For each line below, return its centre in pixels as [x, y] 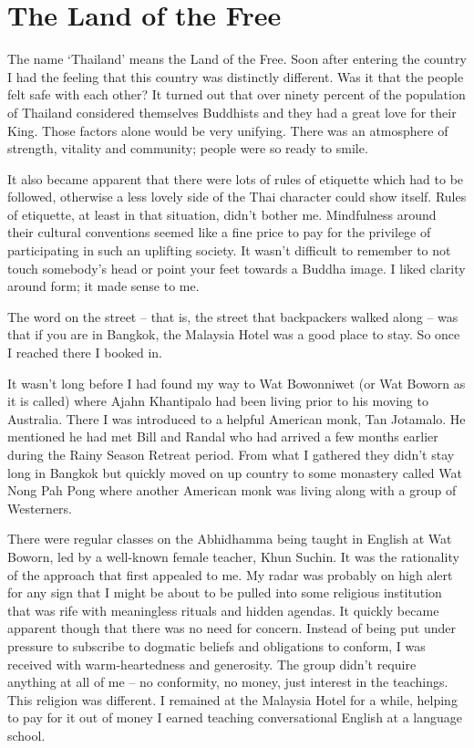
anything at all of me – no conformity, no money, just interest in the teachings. [228, 682]
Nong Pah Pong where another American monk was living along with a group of [232, 490]
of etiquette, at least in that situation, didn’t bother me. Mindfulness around [222, 214]
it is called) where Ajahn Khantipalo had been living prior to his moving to [218, 401]
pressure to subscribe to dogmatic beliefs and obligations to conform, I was [216, 645]
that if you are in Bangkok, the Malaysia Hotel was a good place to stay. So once [234, 334]
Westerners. [40, 508]
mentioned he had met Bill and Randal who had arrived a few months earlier [223, 436]
